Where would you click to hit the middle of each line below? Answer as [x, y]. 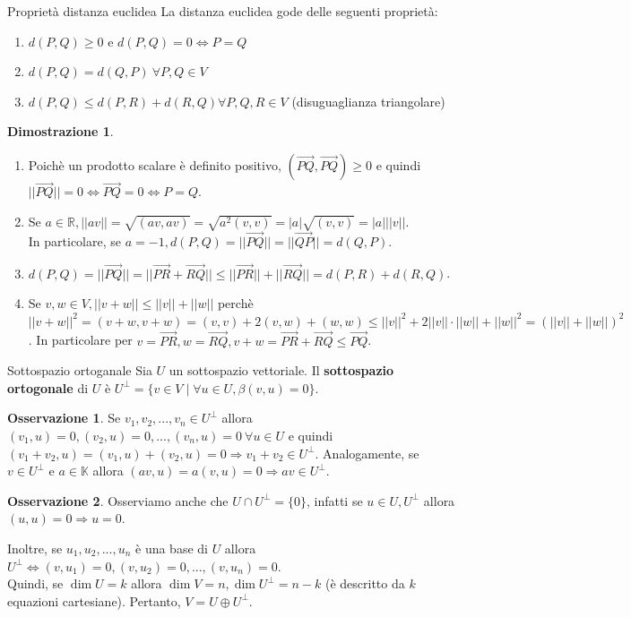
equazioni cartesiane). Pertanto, [94, 600]
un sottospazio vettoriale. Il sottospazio [281, 370]
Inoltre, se [35, 548]
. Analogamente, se [367, 453]
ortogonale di [48, 387]
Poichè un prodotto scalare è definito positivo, [155, 164]
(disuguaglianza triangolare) [368, 101]
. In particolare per [80, 340]
